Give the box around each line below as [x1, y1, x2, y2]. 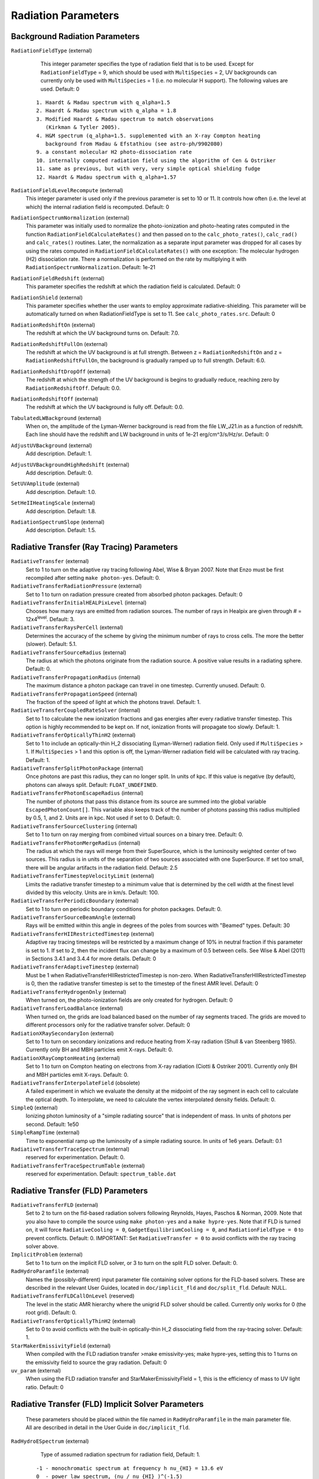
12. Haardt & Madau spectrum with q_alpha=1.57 [36, 173, 177, 180]
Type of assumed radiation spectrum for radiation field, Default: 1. [40, 1451, 200, 1458]
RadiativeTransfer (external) [11, 558, 89, 565]
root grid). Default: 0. [25, 1309, 77, 1316]
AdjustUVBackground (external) [11, 441, 93, 449]
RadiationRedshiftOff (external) [11, 395, 99, 402]
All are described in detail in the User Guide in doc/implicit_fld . [25, 1424, 190, 1431]
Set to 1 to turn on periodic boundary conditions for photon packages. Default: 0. [25, 905, 222, 912]
